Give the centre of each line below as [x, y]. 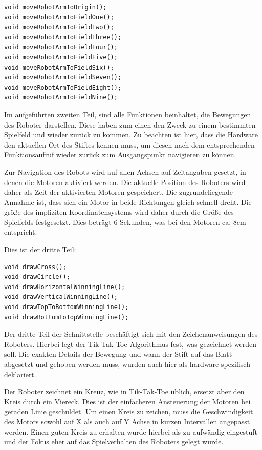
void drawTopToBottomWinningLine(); [67, 307]
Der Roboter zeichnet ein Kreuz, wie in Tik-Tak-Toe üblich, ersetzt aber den [124, 391]
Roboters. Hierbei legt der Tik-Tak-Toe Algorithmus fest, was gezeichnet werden [130, 344]
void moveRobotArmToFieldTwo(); [59, 27]
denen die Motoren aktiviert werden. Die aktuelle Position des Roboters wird [125, 182]
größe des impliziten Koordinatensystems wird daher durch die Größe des [119, 212]
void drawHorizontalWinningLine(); [65, 287]
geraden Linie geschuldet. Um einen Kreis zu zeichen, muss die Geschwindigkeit [129, 411]
